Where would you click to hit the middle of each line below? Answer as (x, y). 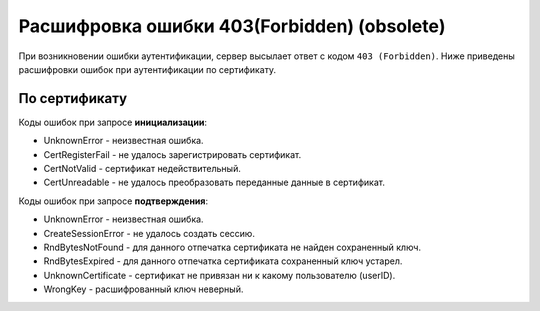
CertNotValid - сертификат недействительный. (142, 169)
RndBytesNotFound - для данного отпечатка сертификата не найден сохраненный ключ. (232, 247)
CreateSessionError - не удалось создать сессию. (149, 233)
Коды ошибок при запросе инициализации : (112, 122)
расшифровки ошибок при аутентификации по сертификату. (147, 69)
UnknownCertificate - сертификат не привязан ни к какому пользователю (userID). (219, 275)
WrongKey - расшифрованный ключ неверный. (143, 289)
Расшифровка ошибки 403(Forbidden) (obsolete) (232, 26)
